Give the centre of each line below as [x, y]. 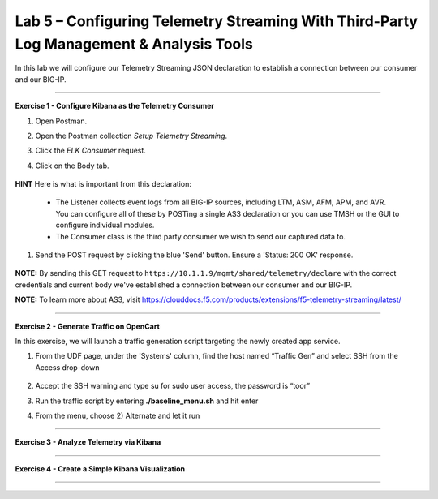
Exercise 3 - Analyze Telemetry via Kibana [88, 442]
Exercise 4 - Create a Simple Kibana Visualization [100, 469]
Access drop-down [67, 367]
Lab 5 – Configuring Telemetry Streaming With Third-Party [216, 21]
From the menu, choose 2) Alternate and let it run [118, 415]
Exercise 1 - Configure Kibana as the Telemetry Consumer [115, 106]
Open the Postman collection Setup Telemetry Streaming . [131, 136]
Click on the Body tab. [72, 166]
